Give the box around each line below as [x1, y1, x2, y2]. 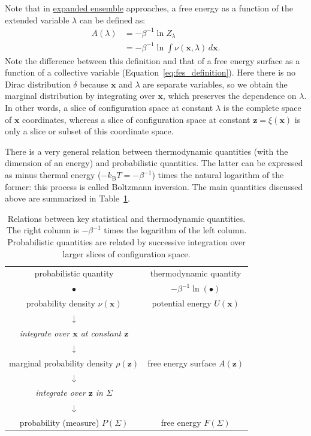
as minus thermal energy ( [5, 169, 101, 181]
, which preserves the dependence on [162, 89, 297, 102]
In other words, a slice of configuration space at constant [5, 101, 213, 114]
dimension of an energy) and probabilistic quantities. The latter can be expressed [5, 157, 303, 169]
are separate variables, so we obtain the [143, 77, 288, 90]
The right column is [6, 224, 79, 236]
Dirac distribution [5, 77, 71, 90]
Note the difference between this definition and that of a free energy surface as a [5, 54, 300, 67]
